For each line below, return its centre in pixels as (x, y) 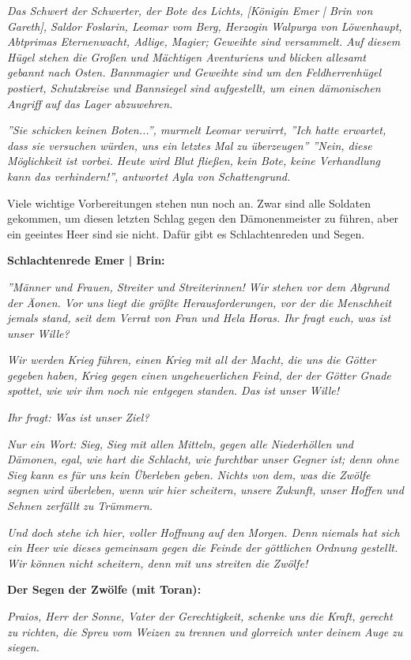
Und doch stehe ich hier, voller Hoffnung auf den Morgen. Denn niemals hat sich (204, 532)
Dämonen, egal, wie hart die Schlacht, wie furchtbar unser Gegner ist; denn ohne (203, 459)
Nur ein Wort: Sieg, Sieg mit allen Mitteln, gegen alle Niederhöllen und (180, 443)
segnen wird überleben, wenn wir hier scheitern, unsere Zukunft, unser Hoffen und (205, 490)
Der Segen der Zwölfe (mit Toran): (104, 589)
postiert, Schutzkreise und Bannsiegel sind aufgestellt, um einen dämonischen (194, 87)
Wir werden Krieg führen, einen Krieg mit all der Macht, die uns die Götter (192, 360)
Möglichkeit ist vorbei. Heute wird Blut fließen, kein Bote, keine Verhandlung (194, 161)
